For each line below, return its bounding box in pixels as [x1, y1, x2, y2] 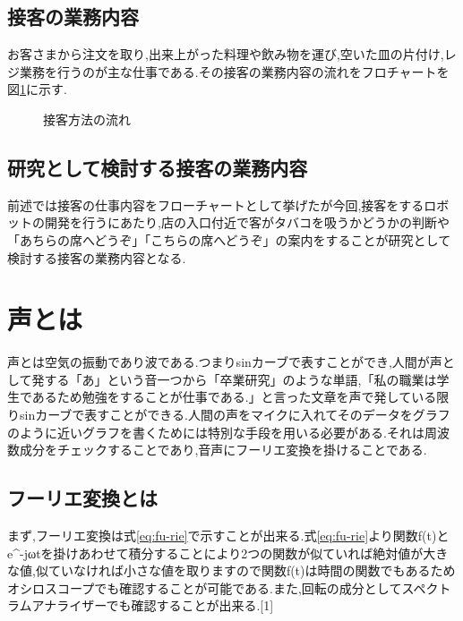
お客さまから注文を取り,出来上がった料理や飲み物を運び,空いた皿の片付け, [7, 45, 444, 64]
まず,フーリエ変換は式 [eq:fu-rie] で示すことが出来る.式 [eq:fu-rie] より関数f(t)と [7, 526, 450, 545]
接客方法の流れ [43, 109, 131, 128]
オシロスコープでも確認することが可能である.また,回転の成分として [7, 578, 402, 597]
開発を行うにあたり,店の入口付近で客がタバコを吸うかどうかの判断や [44, 213, 450, 232]
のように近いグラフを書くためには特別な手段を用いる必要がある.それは [7, 422, 424, 441]
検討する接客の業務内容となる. [7, 248, 186, 267]
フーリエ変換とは [7, 484, 158, 512]
